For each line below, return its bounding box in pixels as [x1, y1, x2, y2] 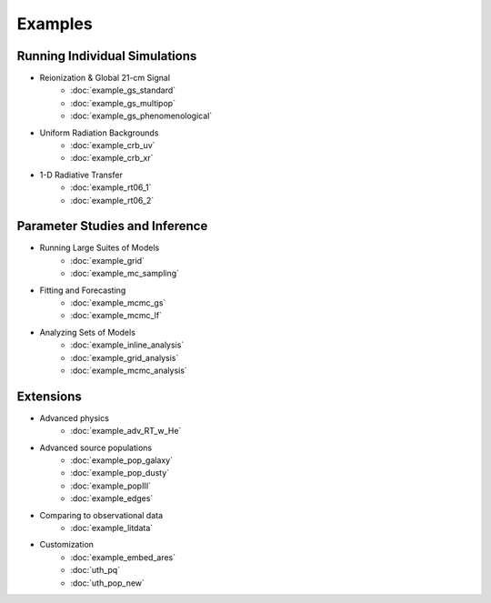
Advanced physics [39, 412, 109, 423]
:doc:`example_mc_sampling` [70, 268, 180, 279]
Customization [39, 539, 95, 550]
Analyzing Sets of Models [39, 327, 136, 337]
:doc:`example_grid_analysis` [70, 352, 179, 363]
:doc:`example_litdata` [70, 523, 154, 534]
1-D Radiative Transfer [39, 169, 123, 180]
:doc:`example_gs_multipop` [70, 97, 176, 108]
